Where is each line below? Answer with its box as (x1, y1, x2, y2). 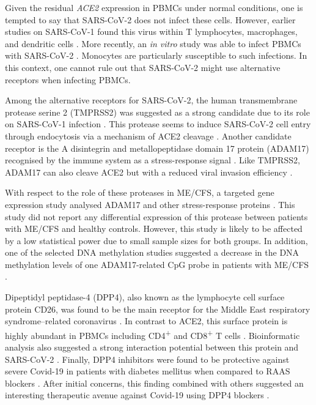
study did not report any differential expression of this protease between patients (5, 210, 308, 223)
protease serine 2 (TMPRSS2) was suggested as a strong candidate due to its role (5, 105, 310, 118)
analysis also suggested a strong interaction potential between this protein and (5, 341, 299, 354)
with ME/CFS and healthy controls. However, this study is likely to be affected (5, 222, 303, 235)
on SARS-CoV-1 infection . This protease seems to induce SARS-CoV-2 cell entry (5, 117, 311, 130)
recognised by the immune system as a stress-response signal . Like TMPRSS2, (5, 154, 300, 166)
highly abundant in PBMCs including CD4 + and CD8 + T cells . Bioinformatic (5, 327, 300, 341)
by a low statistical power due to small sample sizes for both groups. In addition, (5, 234, 308, 247)
